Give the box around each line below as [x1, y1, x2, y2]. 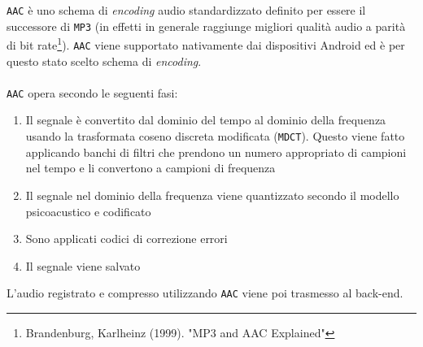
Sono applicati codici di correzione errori [25, 230, 228, 247]
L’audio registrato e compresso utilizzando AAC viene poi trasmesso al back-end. [7, 284, 403, 301]
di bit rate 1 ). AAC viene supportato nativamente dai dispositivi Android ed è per [7, 34, 405, 53]
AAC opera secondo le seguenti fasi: [7, 84, 178, 101]
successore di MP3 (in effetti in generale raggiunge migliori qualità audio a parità [7, 17, 406, 34]
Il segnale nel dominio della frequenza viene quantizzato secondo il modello [25, 186, 399, 203]
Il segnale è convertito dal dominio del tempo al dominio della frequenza [25, 111, 386, 128]
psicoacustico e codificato [25, 202, 151, 219]
